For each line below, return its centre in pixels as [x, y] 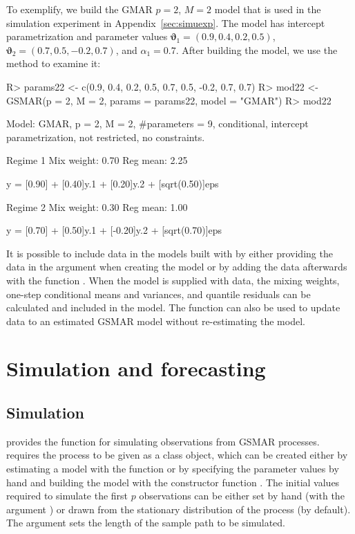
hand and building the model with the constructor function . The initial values [173, 482]
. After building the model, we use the [257, 49]
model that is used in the [268, 9]
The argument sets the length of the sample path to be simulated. [146, 523]
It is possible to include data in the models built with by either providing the [170, 253]
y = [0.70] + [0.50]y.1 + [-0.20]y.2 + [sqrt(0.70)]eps [114, 230]
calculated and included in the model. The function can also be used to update [173, 307]
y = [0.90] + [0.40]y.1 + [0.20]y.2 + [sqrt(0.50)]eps [113, 183]
